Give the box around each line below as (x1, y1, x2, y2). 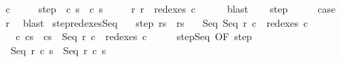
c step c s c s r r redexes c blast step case (5, 1, 336, 15)
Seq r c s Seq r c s (10, 42, 106, 57)
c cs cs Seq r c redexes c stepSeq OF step (15, 29, 253, 44)
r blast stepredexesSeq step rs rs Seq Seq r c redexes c (5, 15, 308, 30)
